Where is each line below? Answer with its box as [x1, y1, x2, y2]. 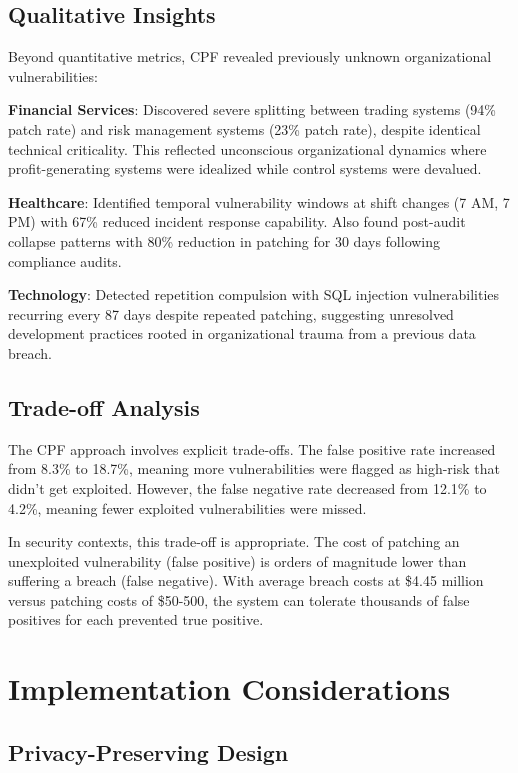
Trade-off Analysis [8, 391, 200, 422]
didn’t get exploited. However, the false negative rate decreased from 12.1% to [8, 477, 487, 498]
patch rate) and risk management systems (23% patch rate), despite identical [8, 118, 481, 139]
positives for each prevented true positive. [8, 609, 264, 630]
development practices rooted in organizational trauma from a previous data [8, 323, 476, 344]
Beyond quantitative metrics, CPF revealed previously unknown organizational [8, 46, 492, 67]
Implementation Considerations [8, 668, 451, 709]
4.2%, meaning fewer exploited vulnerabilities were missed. [8, 497, 367, 518]
